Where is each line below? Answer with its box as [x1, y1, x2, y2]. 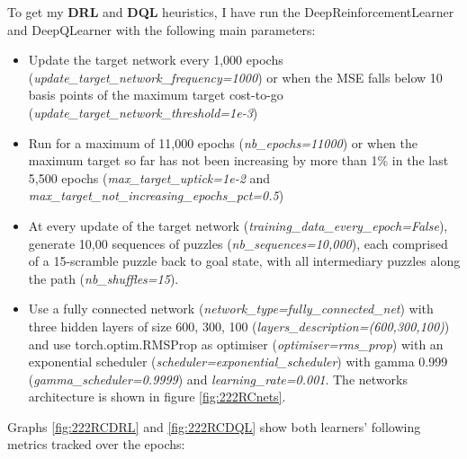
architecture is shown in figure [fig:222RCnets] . [28, 387, 286, 406]
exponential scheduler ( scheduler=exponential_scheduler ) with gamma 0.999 [28, 352, 448, 371]
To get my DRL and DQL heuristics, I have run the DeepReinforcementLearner [7, 3, 454, 21]
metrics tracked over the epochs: [7, 435, 185, 454]
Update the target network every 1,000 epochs [28, 50, 283, 69]
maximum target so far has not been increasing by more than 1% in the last [28, 151, 449, 170]
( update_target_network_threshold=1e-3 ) [28, 102, 258, 121]
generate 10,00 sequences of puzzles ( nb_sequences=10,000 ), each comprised [28, 234, 448, 252]
